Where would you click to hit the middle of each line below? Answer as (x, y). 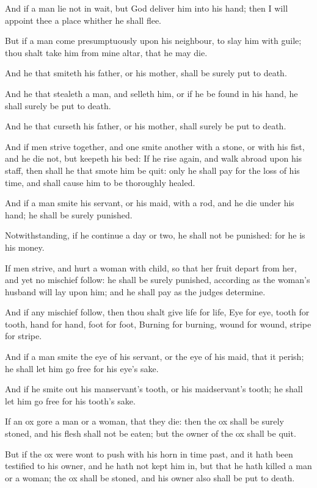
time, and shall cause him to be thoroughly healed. (100, 182)
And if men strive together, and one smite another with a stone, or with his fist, (155, 146)
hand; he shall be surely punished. (69, 214)
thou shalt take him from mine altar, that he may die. (106, 52)
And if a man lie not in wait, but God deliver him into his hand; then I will (147, 8)
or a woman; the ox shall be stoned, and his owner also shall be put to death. (150, 477)
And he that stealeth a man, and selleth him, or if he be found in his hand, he (151, 93)
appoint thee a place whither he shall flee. (83, 20)
